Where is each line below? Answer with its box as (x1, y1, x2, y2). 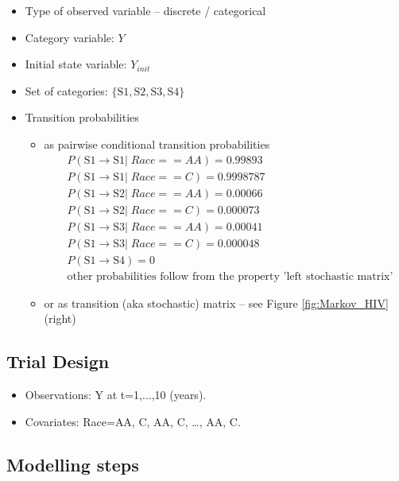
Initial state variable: (25, 56, 127, 72)
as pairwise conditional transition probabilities (44, 135, 270, 152)
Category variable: (25, 29, 114, 45)
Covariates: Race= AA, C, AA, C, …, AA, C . (25, 413, 241, 429)
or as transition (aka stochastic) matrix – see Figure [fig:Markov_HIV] (44, 294, 389, 311)
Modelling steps (6, 452, 139, 476)
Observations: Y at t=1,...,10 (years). (25, 386, 207, 403)
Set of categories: (25, 82, 108, 99)
